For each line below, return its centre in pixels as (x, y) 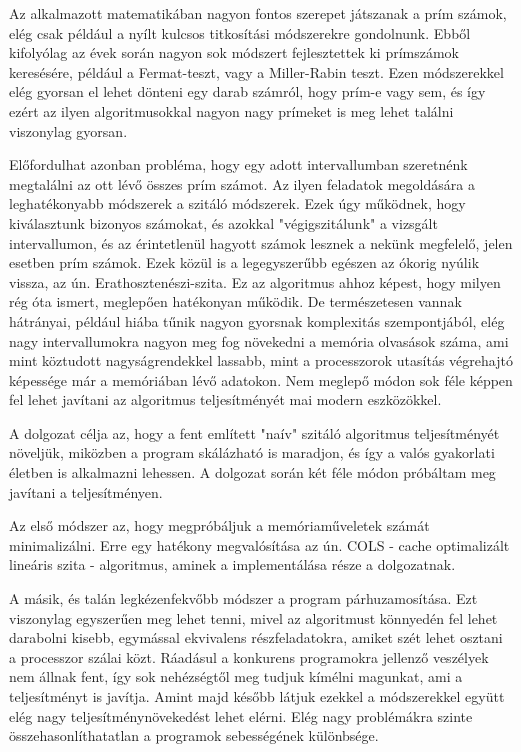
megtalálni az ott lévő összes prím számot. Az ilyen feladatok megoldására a (242, 183)
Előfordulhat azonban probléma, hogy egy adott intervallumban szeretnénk (238, 164)
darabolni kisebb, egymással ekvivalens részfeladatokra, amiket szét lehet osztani (256, 637)
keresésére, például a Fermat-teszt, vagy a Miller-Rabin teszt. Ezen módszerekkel (256, 71)
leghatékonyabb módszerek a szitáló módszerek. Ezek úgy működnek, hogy (237, 203)
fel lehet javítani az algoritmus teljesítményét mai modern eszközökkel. (225, 399)
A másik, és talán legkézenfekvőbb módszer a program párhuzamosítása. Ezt (243, 598)
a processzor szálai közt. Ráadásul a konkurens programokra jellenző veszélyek (249, 656)
